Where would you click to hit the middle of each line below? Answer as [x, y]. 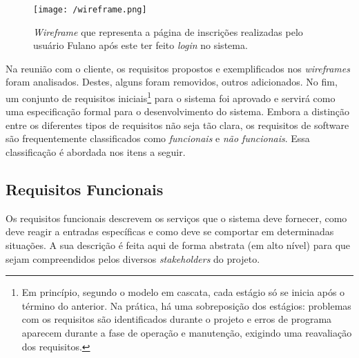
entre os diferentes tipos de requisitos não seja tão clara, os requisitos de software [177, 125]
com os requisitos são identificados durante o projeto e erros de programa [177, 319]
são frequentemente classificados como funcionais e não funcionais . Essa [158, 138]
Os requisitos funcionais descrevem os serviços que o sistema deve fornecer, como [176, 218]
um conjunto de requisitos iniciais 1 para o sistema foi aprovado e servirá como [171, 97]
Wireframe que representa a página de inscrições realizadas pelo [168, 31]
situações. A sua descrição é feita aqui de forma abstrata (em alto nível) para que [178, 245]
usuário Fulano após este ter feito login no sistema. [140, 45]
